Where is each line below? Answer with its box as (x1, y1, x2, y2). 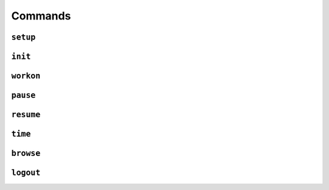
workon (11, 71, 41, 81)
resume (11, 110, 41, 120)
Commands (11, 9, 71, 22)
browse (11, 149, 41, 158)
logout (11, 168, 41, 178)
